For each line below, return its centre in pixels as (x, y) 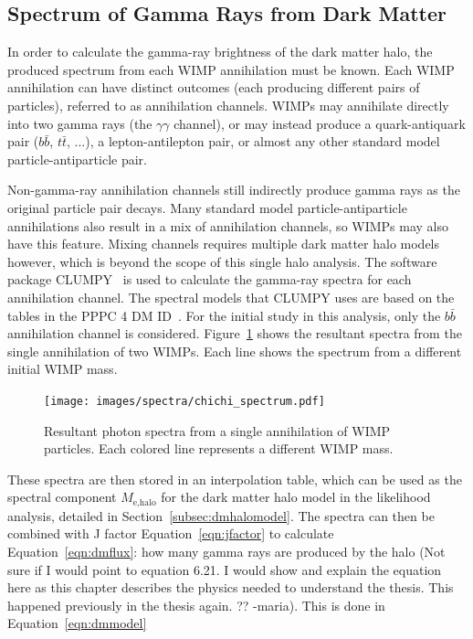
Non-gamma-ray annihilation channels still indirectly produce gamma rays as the (234, 190)
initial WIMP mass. (63, 369)
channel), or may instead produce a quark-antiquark (320, 123)
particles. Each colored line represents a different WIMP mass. (219, 448)
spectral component (62, 497)
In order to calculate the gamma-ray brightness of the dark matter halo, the (220, 52)
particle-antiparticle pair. (77, 159)
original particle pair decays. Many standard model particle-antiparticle (207, 207)
